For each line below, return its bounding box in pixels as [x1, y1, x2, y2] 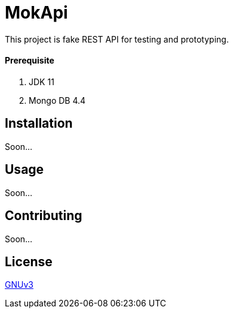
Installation [5, 116, 73, 131]
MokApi [5, 2, 68, 23]
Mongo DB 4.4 [29, 95, 86, 106]
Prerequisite [5, 55, 54, 66]
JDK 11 [29, 76, 54, 87]
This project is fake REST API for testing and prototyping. [5, 34, 229, 44]
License [5, 254, 53, 269]
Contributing [5, 208, 82, 224]
